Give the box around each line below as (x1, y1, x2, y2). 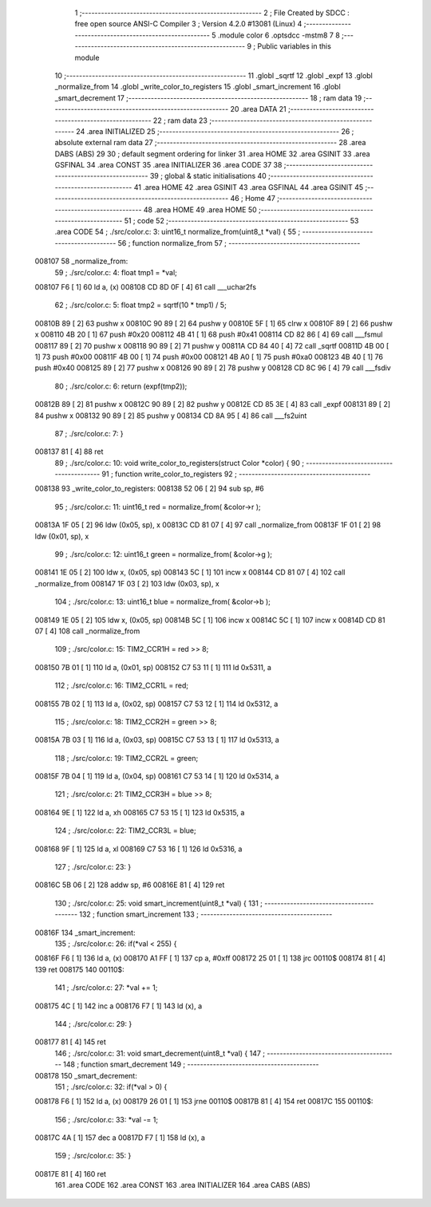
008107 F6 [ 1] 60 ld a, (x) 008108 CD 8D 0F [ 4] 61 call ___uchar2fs (34, 282, 257, 291)
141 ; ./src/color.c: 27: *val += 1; (54, 983, 158, 992)
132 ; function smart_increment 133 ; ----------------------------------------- (79, 909, 333, 919)
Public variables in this (257, 41, 331, 51)
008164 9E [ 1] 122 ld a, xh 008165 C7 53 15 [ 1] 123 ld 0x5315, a (34, 807, 245, 817)
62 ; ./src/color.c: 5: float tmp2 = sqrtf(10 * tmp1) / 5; (54, 300, 227, 310)
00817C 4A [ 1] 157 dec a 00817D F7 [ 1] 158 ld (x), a (34, 1133, 205, 1142)
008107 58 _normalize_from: (34, 256, 129, 266)
